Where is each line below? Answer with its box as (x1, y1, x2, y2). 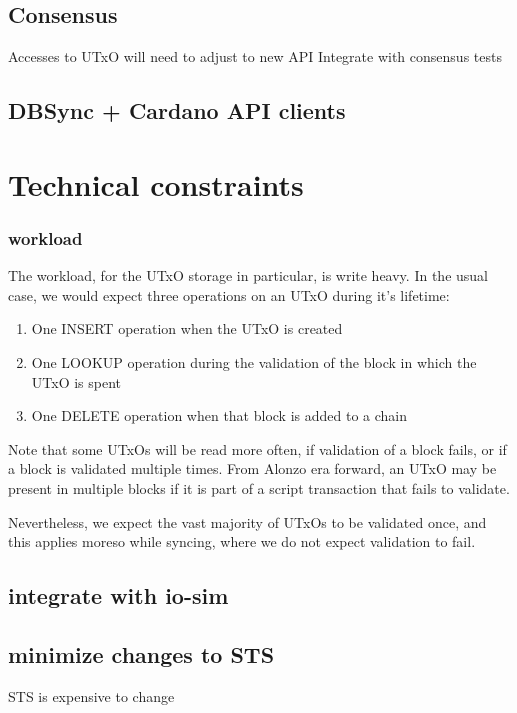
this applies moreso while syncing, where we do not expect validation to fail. (8, 531, 476, 552)
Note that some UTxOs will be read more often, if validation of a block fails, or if (8, 438, 507, 459)
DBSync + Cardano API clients (8, 95, 346, 126)
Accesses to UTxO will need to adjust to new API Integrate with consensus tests (8, 46, 502, 67)
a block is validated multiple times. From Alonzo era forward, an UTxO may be (8, 458, 497, 479)
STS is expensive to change (8, 685, 175, 706)
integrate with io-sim (8, 580, 229, 611)
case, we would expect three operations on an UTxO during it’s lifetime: (8, 284, 450, 305)
